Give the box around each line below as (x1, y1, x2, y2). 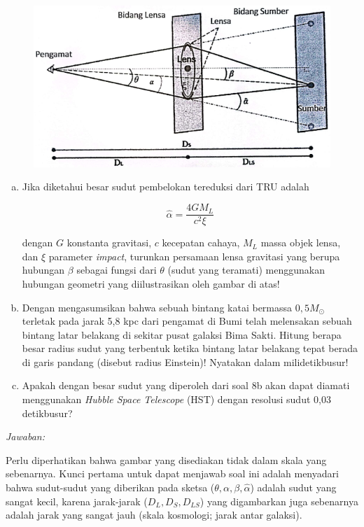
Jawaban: (6, 429, 45, 444)
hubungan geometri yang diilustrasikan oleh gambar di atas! (22, 276, 280, 290)
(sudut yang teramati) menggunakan (167, 262, 325, 277)
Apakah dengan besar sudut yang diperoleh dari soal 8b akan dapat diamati (22, 378, 350, 393)
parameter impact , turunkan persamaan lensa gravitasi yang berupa (48, 248, 340, 263)
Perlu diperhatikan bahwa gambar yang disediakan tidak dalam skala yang (6, 452, 327, 467)
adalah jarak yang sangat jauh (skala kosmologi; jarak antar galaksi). (6, 507, 302, 522)
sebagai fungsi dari (76, 262, 157, 277)
